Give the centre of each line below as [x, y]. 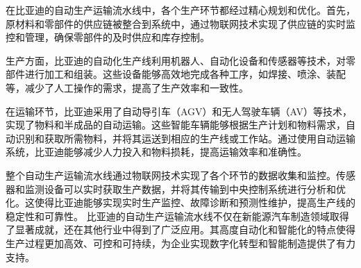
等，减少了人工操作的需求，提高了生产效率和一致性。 [127, 87]
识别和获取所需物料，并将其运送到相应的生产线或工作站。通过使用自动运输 [185, 138]
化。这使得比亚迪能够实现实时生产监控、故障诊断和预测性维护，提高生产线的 [180, 202]
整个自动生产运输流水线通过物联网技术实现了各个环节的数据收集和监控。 [171, 175]
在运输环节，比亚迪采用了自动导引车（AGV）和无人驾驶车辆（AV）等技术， [179, 111]
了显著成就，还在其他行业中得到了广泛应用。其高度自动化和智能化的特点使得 [180, 229]
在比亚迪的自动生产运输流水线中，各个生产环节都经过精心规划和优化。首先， [180, 10]
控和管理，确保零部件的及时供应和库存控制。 [108, 37]
